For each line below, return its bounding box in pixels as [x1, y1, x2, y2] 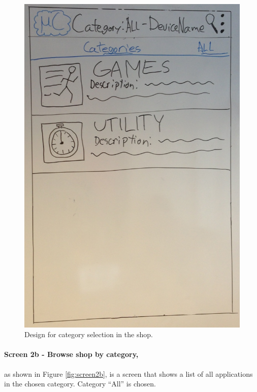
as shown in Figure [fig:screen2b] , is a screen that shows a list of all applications [4, 368, 253, 379]
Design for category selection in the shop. [24, 329, 153, 340]
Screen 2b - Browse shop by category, [4, 349, 139, 360]
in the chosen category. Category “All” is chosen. [4, 378, 156, 389]
